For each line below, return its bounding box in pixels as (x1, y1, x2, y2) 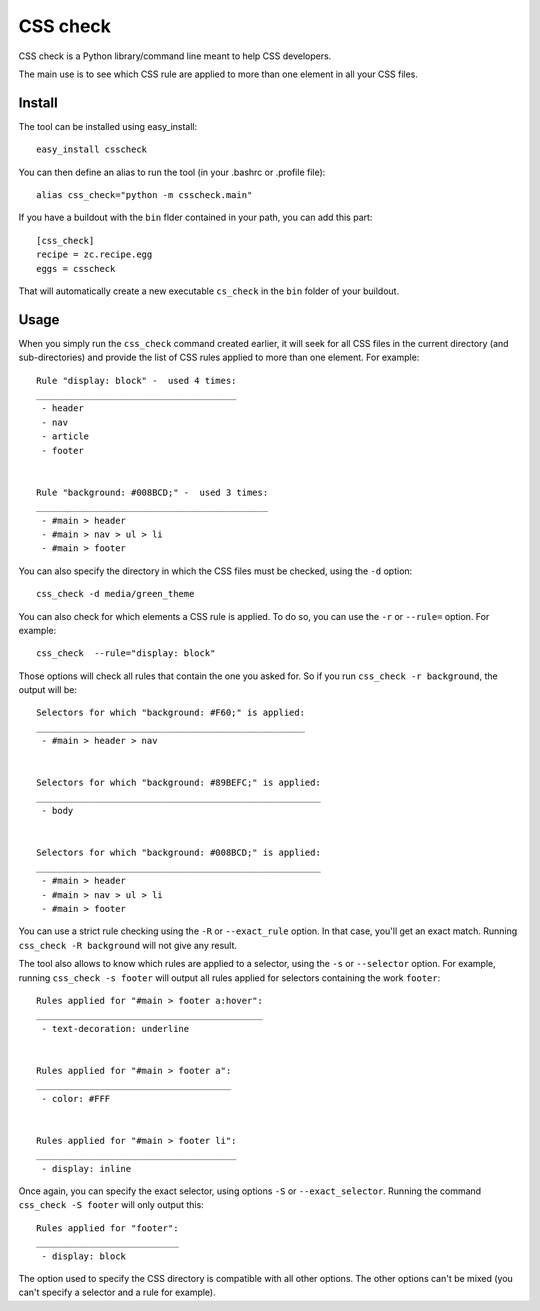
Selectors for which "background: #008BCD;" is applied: (36, 847, 322, 859)
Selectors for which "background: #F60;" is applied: (36, 707, 305, 719)
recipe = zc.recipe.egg (36, 249, 153, 260)
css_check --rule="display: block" (36, 648, 216, 659)
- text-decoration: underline (41, 1023, 190, 1034)
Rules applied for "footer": (36, 1222, 179, 1234)
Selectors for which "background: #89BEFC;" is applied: (36, 777, 322, 789)
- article (41, 431, 90, 442)
